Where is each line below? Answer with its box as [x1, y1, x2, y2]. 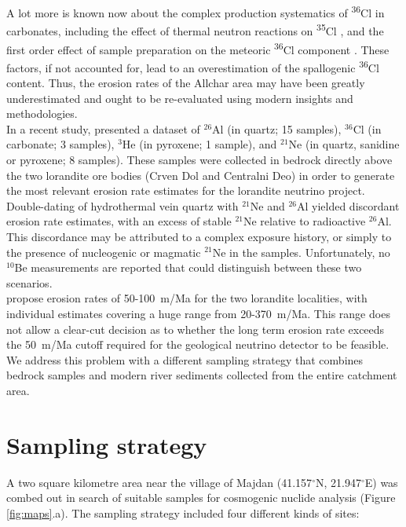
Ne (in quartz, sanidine [288, 136, 400, 152]
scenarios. [6, 274, 53, 291]
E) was [364, 474, 398, 490]
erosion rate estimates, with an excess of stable [6, 213, 232, 229]
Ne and [250, 197, 285, 214]
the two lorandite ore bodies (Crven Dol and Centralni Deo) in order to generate [6, 167, 395, 183]
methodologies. [6, 105, 78, 122]
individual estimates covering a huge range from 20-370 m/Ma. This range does [6, 305, 390, 321]
